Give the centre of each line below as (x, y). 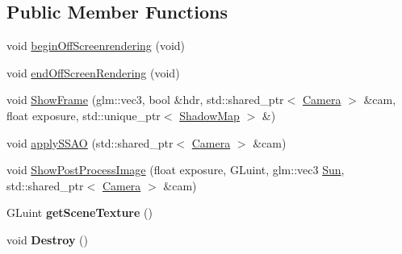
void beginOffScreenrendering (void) (96, 46)
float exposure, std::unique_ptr (84, 115)
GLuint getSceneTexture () (80, 212)
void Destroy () (47, 239)
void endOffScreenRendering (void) (93, 72)
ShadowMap (209, 115)
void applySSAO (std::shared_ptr (90, 142)
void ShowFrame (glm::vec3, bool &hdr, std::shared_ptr (145, 100)
